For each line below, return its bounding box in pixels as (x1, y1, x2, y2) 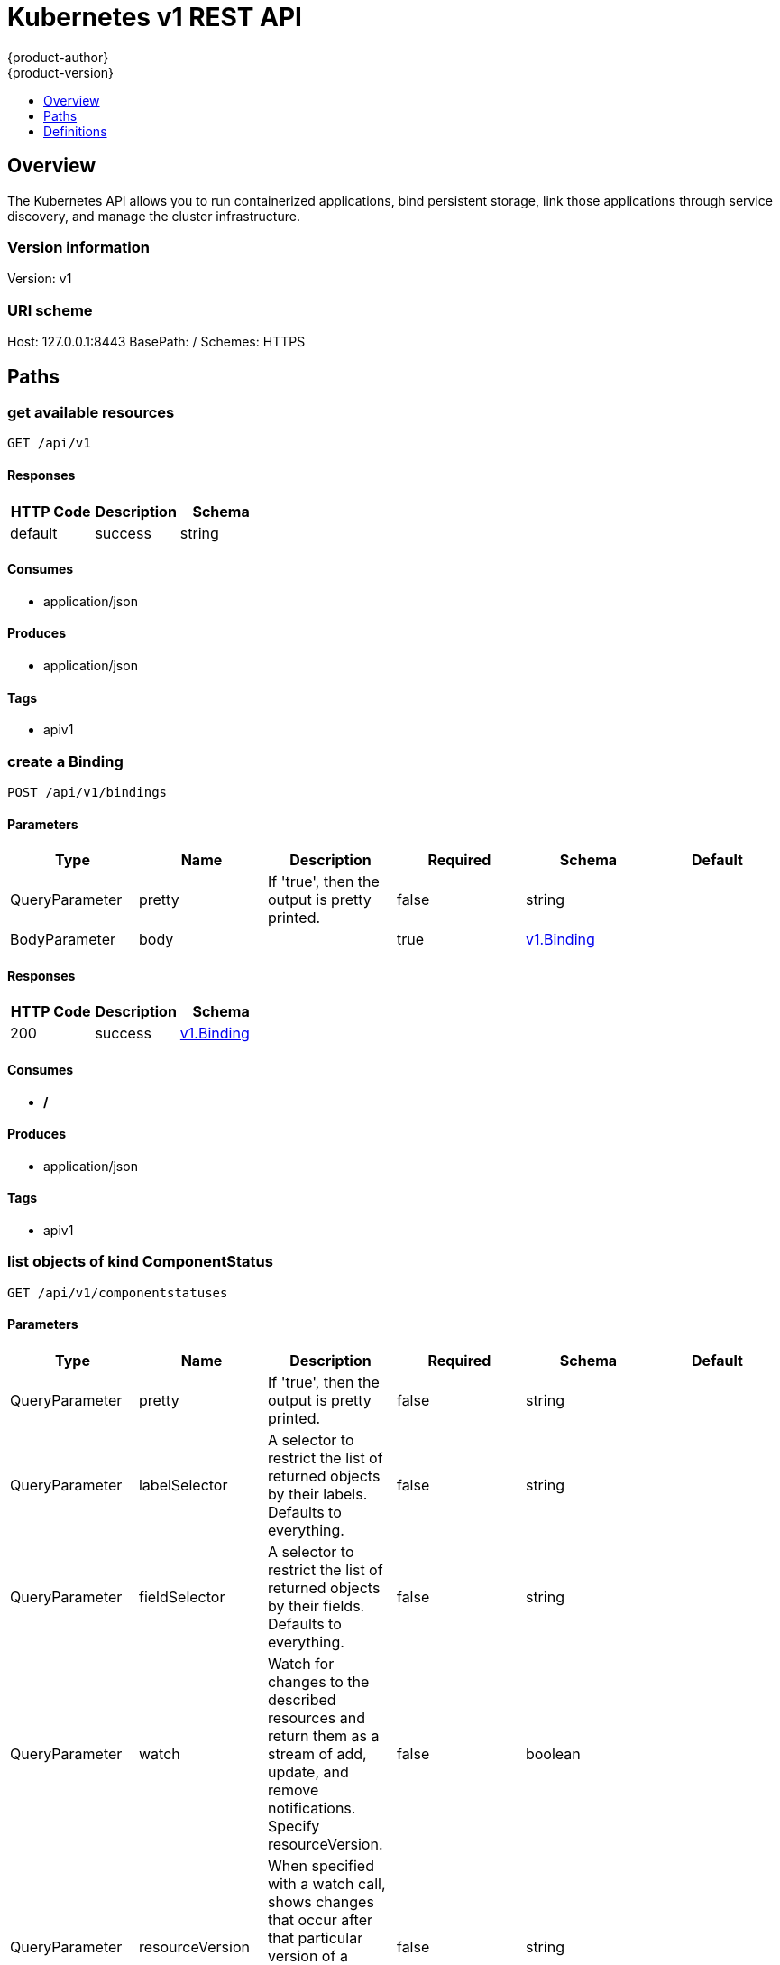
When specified (267, 1857, 374, 1875)
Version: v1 (7, 271, 72, 287)
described (267, 1691, 336, 1709)
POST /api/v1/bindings (7, 784, 168, 799)
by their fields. (267, 1597, 365, 1615)
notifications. (267, 1799, 356, 1817)
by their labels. (267, 1485, 368, 1503)
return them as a (267, 1727, 380, 1745)
